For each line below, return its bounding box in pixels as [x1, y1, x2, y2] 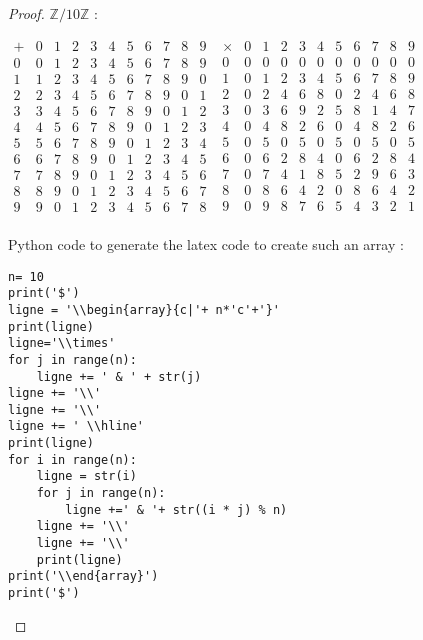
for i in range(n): [8, 452, 137, 467]
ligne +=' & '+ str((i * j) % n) [65, 502, 288, 517]
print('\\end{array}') [8, 569, 159, 584]
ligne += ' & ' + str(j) [36, 369, 202, 384]
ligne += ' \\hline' [8, 419, 145, 434]
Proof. [8, 3, 45, 23]
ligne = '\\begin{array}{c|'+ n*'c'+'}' [8, 302, 281, 317]
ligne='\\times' [8, 336, 116, 351]
